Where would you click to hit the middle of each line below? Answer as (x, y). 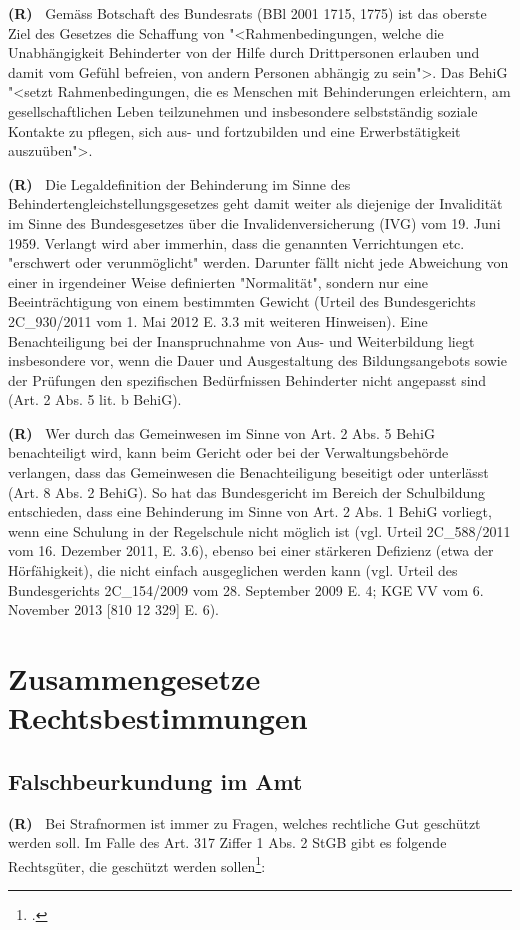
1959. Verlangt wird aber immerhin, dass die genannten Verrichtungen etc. (236, 242)
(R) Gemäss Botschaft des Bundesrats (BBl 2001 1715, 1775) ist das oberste (247, 13)
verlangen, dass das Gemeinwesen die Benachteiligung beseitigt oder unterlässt (248, 472)
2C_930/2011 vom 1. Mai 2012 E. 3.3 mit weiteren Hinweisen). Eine (218, 320)
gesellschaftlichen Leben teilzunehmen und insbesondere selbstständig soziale (243, 110)
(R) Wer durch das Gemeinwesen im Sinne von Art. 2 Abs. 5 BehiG (221, 432)
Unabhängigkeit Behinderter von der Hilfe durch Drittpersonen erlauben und (244, 52)
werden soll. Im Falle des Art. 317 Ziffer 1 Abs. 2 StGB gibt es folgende (227, 842)
